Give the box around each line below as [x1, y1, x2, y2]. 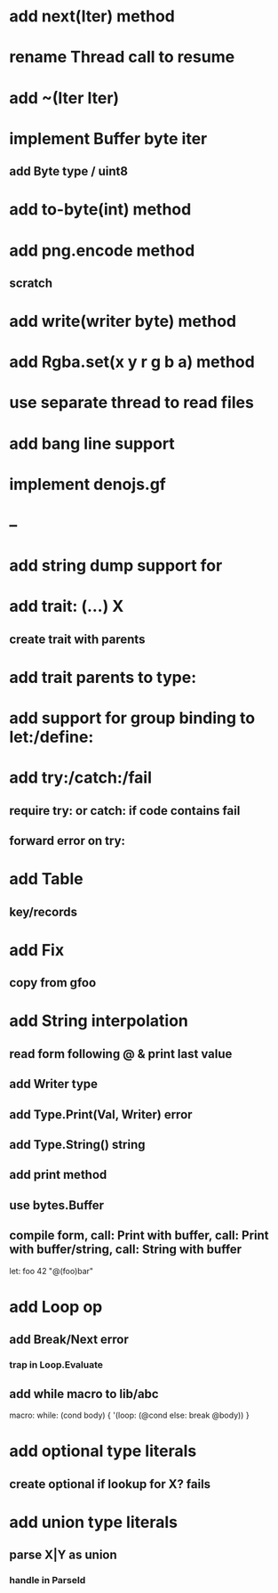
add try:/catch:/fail [9, 768, 153, 788]
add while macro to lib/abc [9, 1386, 159, 1402]
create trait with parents [9, 631, 146, 646]
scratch [9, 275, 53, 290]
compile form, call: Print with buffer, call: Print [9, 1228, 269, 1243]
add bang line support [9, 434, 175, 453]
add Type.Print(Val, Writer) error [9, 1107, 193, 1122]
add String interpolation [9, 1011, 189, 1031]
